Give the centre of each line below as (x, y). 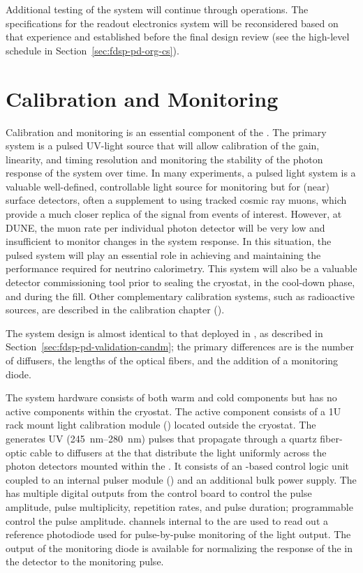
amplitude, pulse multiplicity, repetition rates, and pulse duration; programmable (179, 506)
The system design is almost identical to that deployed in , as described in (164, 333)
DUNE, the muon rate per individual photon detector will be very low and (165, 227)
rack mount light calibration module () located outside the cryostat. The (161, 425)
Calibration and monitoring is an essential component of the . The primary (166, 132)
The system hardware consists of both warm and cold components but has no (171, 397)
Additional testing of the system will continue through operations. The (157, 9)
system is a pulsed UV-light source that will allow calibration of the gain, (163, 146)
